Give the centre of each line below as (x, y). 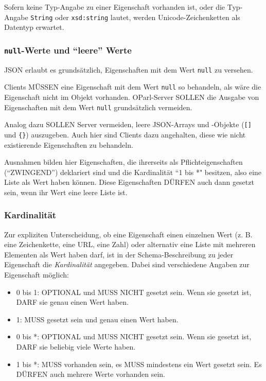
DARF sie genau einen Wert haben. (72, 302)
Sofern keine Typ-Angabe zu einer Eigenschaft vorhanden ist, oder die (115, 7)
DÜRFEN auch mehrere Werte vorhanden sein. (91, 374)
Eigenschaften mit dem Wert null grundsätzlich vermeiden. (98, 107)
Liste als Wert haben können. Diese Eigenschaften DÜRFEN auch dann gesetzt (129, 182)
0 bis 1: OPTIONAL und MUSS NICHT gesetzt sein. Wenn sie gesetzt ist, (134, 292)
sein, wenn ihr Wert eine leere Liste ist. (66, 192)
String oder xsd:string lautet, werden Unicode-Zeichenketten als (135, 17)
